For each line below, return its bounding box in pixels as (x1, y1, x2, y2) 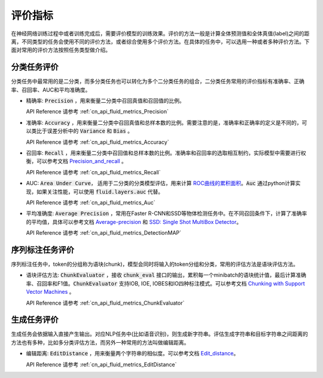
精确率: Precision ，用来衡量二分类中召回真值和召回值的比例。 (26, 97, 185, 105)
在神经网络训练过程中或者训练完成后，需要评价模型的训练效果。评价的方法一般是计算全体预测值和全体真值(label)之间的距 (11, 30, 310, 37)
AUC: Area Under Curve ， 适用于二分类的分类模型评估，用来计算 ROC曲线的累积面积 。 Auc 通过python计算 (26, 180, 295, 187)
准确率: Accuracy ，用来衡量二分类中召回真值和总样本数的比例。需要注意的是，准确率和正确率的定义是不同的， (26, 119, 302, 126)
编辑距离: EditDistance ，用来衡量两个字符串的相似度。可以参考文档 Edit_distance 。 (26, 350, 239, 357)
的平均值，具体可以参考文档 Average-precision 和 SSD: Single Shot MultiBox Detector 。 (26, 218, 242, 225)
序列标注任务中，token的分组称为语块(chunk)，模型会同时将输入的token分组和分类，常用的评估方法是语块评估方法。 (11, 260, 299, 268)
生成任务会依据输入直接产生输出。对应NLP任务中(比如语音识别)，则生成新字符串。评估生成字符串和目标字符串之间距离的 (11, 330, 308, 337)
